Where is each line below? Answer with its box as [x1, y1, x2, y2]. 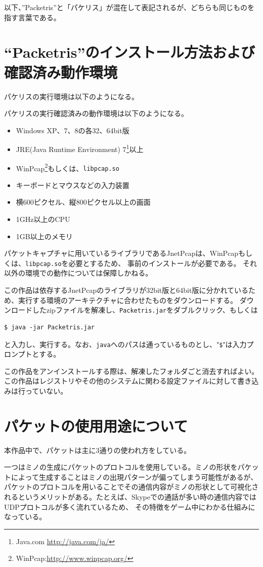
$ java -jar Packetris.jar [4, 323, 95, 331]
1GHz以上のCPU [16, 214, 70, 224]
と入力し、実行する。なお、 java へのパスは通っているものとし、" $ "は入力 [4, 338, 247, 349]
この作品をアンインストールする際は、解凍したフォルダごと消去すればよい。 [4, 365, 259, 376]
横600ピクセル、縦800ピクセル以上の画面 [16, 197, 151, 207]
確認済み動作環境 [4, 61, 118, 82]
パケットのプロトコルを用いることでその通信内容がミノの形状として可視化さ [4, 481, 259, 492]
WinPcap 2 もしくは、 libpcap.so [16, 161, 119, 173]
